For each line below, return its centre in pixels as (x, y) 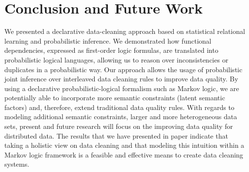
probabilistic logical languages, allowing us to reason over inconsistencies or (116, 59)
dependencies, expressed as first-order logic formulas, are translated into (111, 50)
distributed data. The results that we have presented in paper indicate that (116, 135)
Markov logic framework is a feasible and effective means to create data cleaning (124, 154)
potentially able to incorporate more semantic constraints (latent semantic (115, 98)
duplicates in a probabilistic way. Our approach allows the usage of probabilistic (124, 69)
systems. (17, 164)
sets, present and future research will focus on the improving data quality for (119, 126)
